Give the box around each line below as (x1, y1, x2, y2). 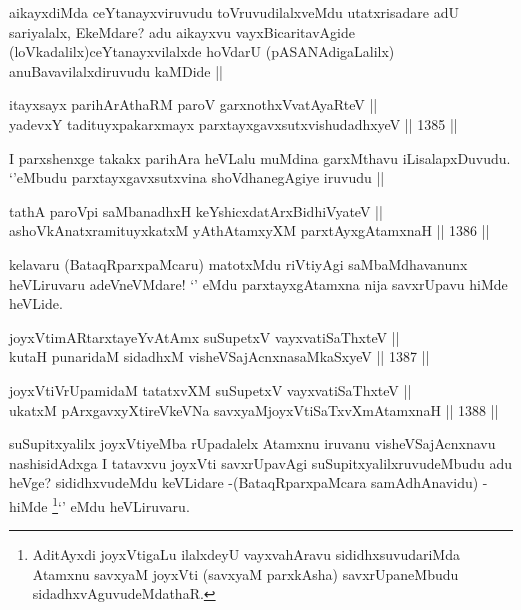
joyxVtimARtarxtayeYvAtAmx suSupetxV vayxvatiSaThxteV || (9, 326, 400, 347)
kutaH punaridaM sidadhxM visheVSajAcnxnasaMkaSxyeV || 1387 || (9, 346, 430, 367)
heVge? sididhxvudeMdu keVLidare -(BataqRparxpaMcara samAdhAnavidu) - (9, 472, 488, 493)
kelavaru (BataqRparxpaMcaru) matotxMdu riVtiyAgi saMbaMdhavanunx (9, 253, 468, 274)
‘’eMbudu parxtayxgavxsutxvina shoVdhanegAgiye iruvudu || (9, 167, 385, 188)
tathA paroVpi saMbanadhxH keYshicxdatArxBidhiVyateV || (9, 200, 383, 221)
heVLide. (9, 293, 63, 314)
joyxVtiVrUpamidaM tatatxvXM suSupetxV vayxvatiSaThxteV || (9, 379, 412, 400)
